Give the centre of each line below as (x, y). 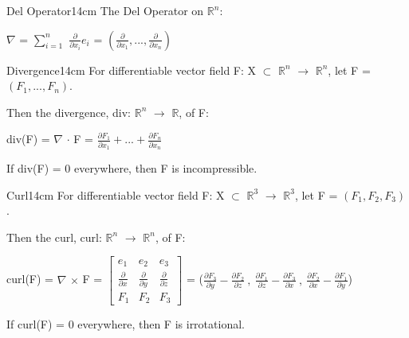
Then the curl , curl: (54, 237)
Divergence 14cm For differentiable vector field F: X (132, 70)
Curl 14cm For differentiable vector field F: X (116, 194)
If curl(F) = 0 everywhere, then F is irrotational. (126, 324)
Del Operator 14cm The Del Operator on (105, 10)
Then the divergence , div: (69, 112)
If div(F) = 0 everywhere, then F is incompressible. (132, 168)
